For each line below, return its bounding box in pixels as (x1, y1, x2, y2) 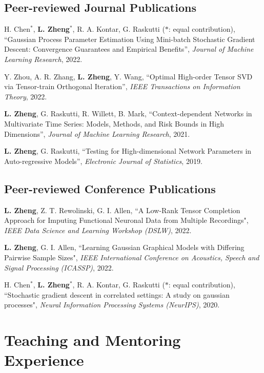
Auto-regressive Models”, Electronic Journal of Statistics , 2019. (4, 155, 202, 166)
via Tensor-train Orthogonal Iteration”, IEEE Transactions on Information (4, 81, 240, 92)
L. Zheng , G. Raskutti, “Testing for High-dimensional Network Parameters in (4, 146, 252, 156)
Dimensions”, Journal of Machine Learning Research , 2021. (4, 128, 190, 139)
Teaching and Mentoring (4, 329, 181, 350)
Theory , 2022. (4, 91, 47, 101)
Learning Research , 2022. (4, 53, 83, 64)
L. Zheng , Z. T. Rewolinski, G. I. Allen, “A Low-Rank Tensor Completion (4, 204, 240, 215)
